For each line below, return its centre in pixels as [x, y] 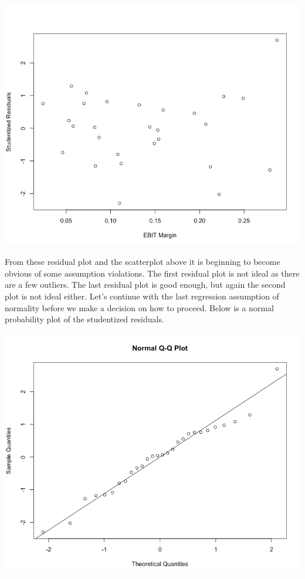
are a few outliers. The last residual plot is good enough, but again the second [145, 285]
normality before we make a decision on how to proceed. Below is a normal [139, 307]
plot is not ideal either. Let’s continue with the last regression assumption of [142, 296]
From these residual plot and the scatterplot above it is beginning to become [143, 262]
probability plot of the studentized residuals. [84, 319]
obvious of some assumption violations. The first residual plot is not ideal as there [152, 273]
